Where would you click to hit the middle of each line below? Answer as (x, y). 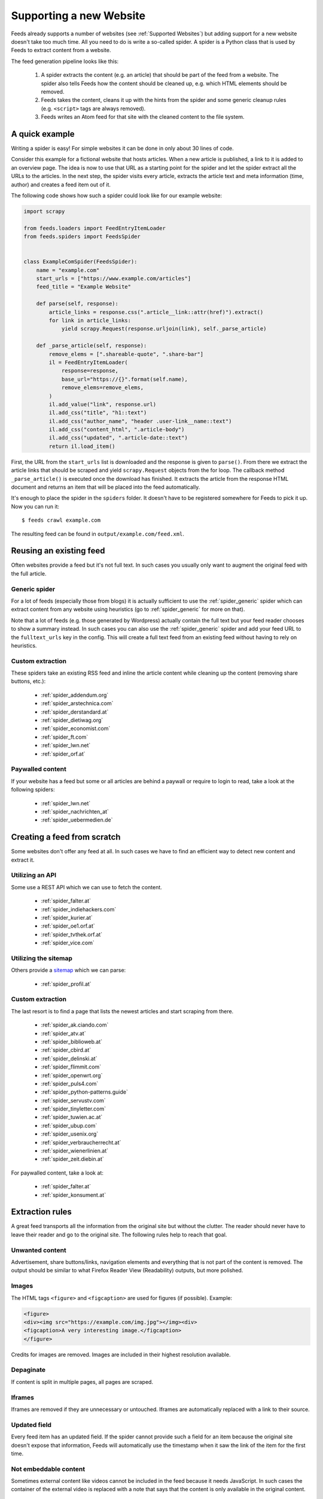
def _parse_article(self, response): (92, 346)
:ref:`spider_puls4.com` (70, 1083)
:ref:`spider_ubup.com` (69, 1125)
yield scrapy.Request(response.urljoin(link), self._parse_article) (164, 329)
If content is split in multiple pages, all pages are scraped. (82, 1381)
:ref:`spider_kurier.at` (67, 917)
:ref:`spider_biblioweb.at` (72, 1042)
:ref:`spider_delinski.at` (69, 1058)
